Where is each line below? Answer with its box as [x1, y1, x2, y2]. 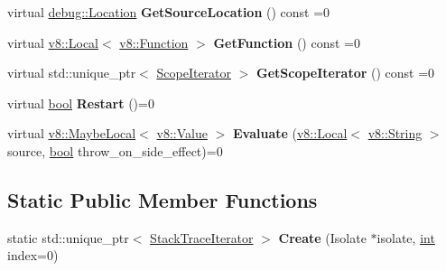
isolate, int [376, 228, 435, 247]
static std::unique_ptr [7, 228, 129, 247]
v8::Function [119, 33, 189, 51]
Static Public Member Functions [7, 185, 318, 213]
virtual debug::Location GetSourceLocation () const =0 [7, 3, 330, 21]
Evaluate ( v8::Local [232, 124, 348, 143]
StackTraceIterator [150, 228, 254, 247]
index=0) [7, 246, 59, 265]
